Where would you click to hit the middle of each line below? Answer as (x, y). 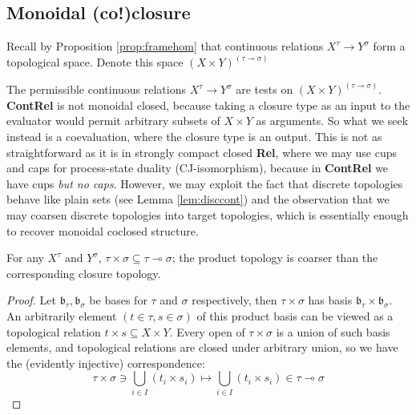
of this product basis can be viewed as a (295, 315)
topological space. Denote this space (95, 62)
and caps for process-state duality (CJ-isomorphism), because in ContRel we (198, 168)
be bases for (118, 300)
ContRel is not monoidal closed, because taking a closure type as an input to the (208, 105)
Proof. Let (31, 300)
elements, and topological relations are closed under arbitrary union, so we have (202, 347)
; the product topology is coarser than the (275, 258)
